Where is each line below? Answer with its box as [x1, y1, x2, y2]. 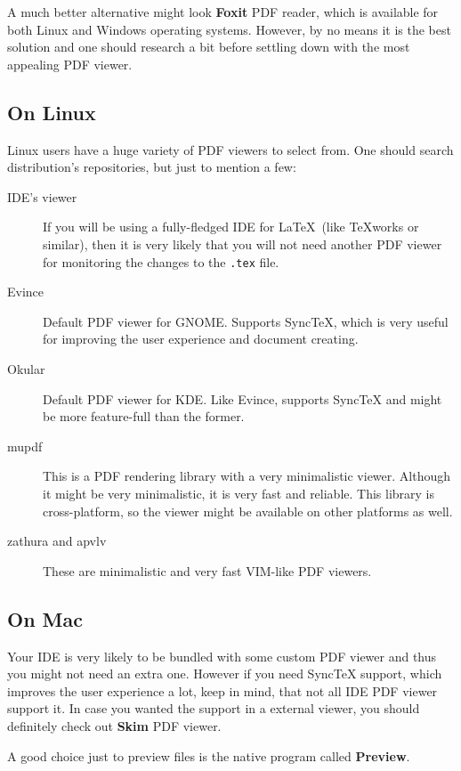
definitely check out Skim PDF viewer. [7, 716, 222, 734]
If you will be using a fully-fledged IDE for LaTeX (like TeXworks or [43, 217, 419, 236]
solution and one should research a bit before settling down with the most [7, 37, 410, 56]
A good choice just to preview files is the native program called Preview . [7, 746, 410, 765]
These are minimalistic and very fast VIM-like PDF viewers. [43, 561, 372, 580]
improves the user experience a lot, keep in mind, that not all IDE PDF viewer [7, 681, 438, 700]
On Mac [7, 605, 84, 632]
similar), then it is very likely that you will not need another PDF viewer [43, 234, 442, 253]
